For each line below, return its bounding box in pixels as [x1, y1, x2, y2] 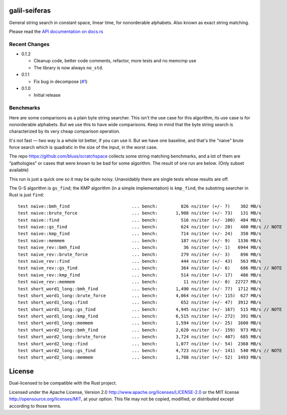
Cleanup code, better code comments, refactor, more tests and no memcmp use [33, 58, 197, 64]
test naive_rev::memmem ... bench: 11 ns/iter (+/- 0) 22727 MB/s [18, 279, 261, 285]
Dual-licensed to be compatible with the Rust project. [9, 380, 117, 386]
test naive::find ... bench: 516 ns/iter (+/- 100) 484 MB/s [18, 217, 261, 223]
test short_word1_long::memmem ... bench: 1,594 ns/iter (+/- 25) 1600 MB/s [18, 320, 261, 326]
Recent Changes [9, 41, 50, 48]
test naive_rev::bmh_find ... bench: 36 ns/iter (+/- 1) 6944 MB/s [18, 245, 261, 250]
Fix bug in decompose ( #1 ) [33, 79, 88, 84]
